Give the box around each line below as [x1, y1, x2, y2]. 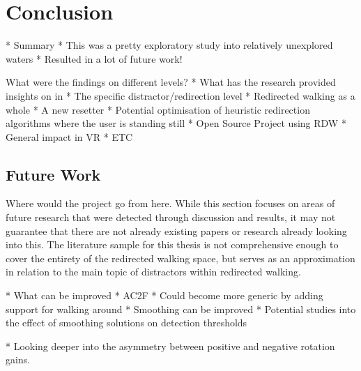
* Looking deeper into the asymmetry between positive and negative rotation [6, 338, 335, 353]
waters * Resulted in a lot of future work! [6, 51, 183, 66]
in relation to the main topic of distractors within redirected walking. [6, 264, 301, 279]
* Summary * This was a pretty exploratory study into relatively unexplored [6, 38, 333, 52]
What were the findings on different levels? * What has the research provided [6, 75, 336, 89]
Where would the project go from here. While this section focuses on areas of [6, 196, 335, 211]
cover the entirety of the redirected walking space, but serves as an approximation [6, 250, 355, 265]
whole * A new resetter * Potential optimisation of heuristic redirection [6, 102, 310, 116]
